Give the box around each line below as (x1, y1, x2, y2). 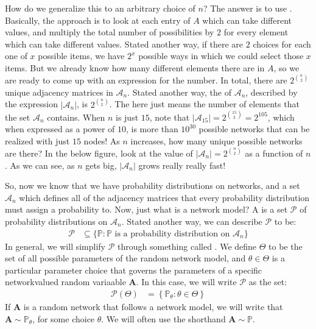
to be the (269, 239, 303, 252)
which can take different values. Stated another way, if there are (5, 37, 244, 50)
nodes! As (83, 134, 120, 147)
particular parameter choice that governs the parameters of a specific (5, 263, 262, 276)
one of (5, 49, 27, 62)
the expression (5, 97, 58, 110)
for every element (223, 26, 289, 38)
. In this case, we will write (136, 275, 237, 288)
